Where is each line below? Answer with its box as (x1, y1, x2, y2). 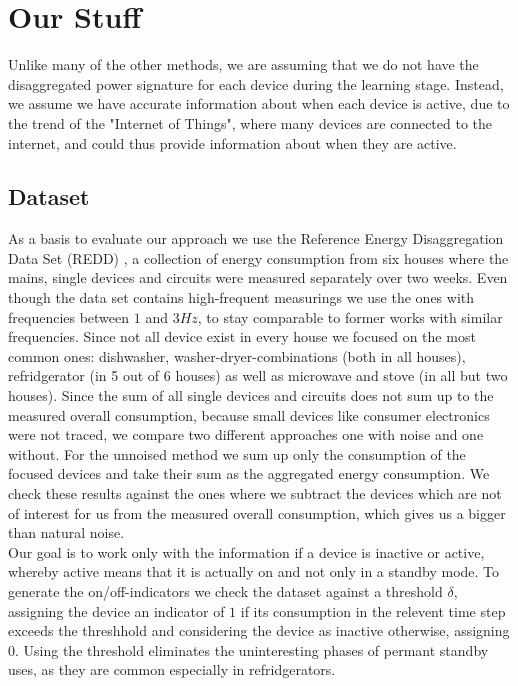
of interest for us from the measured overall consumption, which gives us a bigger (8, 502, 506, 523)
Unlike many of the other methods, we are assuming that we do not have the (8, 54, 479, 75)
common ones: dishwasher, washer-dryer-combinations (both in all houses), (8, 345, 466, 366)
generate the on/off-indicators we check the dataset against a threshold (8, 580, 443, 601)
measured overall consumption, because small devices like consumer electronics (8, 404, 490, 425)
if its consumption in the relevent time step (240, 600, 506, 621)
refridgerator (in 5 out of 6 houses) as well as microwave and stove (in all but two (8, 365, 508, 386)
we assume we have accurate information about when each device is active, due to (8, 93, 510, 114)
